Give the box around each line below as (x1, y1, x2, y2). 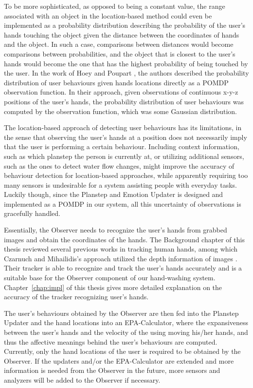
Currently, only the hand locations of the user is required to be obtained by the (4, 346, 241, 356)
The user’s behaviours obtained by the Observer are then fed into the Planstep (4, 308, 239, 318)
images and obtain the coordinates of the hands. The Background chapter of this (4, 234, 245, 244)
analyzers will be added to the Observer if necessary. (4, 374, 161, 385)
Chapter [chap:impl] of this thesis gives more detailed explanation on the (4, 282, 222, 292)
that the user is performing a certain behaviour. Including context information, (4, 141, 239, 152)
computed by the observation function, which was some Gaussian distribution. (4, 106, 237, 116)
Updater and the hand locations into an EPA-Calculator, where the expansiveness (4, 317, 249, 328)
